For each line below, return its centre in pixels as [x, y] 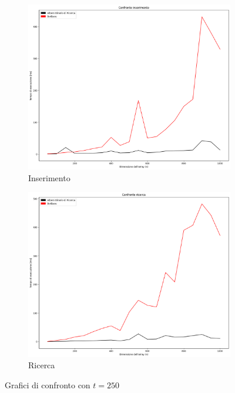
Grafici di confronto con [48, 384]
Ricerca [42, 365]
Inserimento [49, 177]
